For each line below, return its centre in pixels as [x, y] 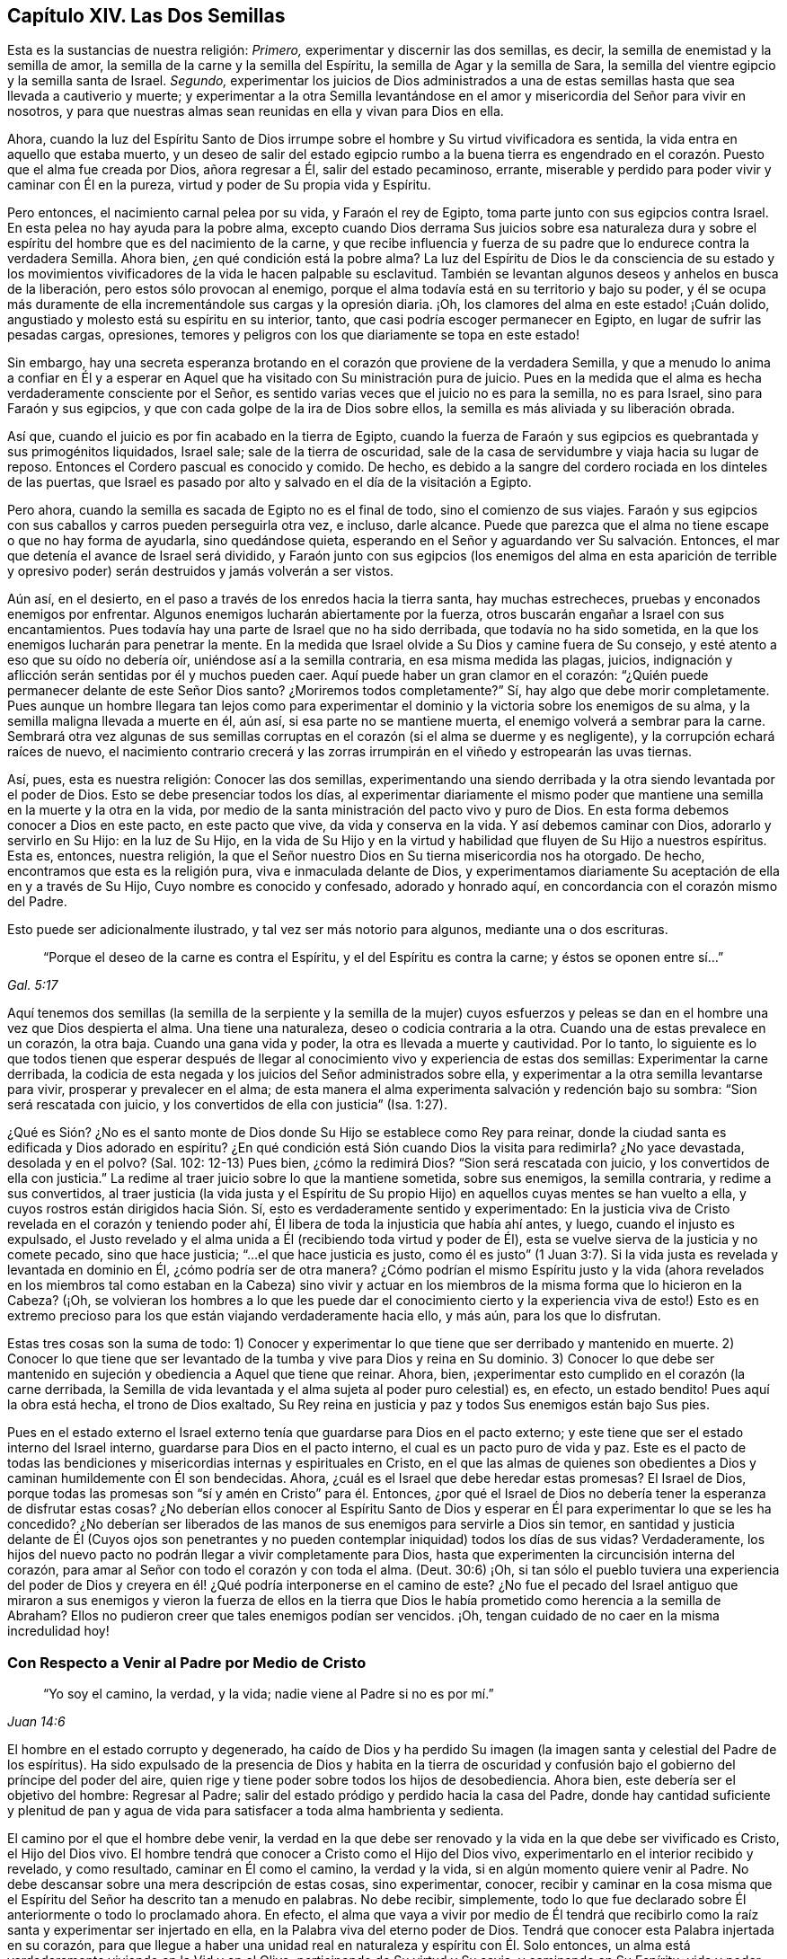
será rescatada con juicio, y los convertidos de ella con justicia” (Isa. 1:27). [227, 1105]
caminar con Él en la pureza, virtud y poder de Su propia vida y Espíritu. [219, 185]
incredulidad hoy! [58, 1631]
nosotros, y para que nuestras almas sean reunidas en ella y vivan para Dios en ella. [256, 111]
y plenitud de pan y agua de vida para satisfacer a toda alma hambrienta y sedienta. [256, 1811]
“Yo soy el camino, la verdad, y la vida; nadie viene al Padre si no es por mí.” [269, 1694]
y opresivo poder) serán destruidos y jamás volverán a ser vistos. [201, 571]
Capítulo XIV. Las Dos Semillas [146, 16]
